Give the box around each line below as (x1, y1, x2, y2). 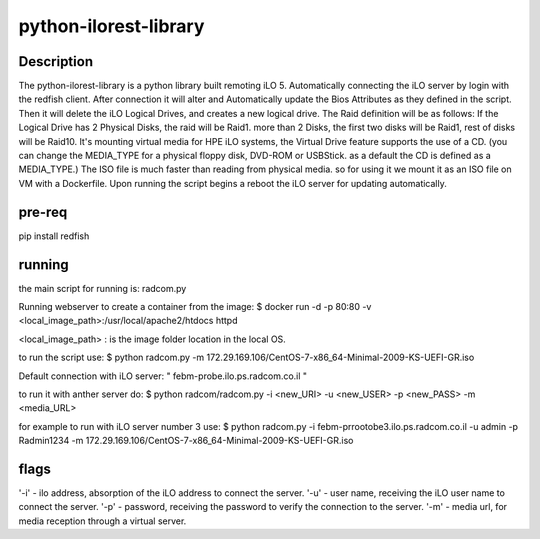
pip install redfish (18, 230, 90, 242)
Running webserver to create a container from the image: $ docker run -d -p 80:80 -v (18, 301, 372, 312)
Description (18, 53, 94, 70)
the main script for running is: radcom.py (18, 282, 187, 294)
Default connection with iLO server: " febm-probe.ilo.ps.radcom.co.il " (18, 370, 308, 382)
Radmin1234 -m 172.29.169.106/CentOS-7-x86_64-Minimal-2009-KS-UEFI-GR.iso (18, 435, 354, 447)
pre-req (18, 203, 68, 220)
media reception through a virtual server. (18, 515, 187, 527)
